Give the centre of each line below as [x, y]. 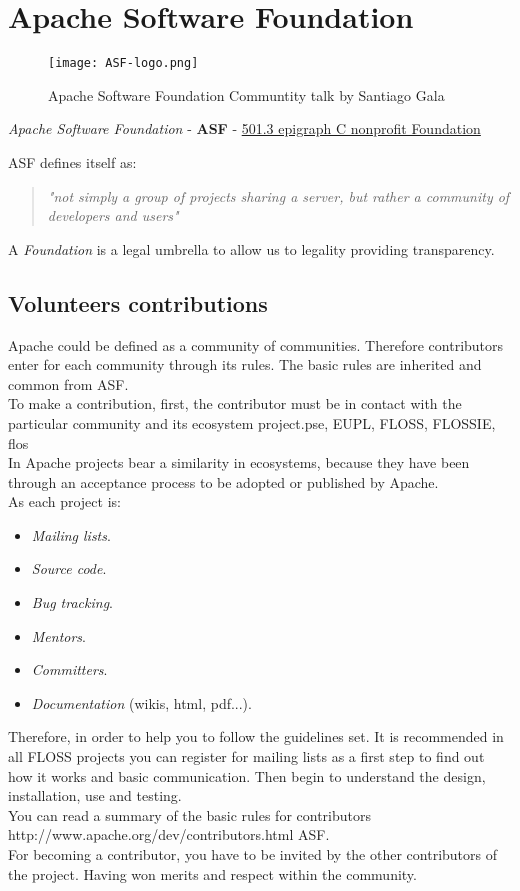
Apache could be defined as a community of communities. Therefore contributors [256, 344]
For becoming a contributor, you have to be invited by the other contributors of [252, 854]
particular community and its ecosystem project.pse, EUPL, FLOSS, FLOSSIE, [252, 422]
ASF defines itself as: [72, 161]
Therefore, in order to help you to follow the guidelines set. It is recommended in [256, 736]
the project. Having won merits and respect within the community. [212, 873]
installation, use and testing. [95, 795]
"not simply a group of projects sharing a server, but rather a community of [278, 195]
